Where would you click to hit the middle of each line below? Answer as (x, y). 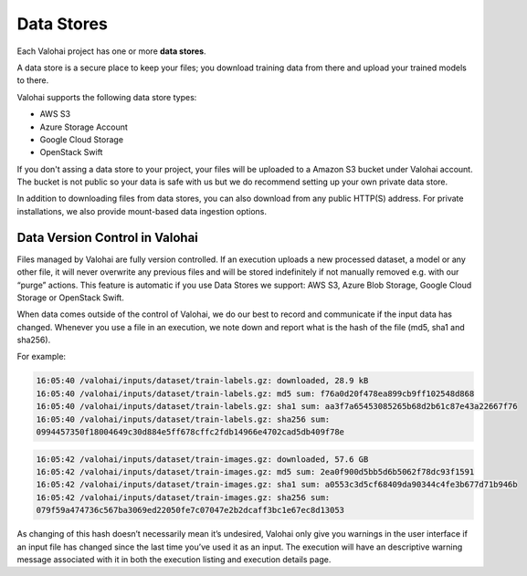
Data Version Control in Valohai (107, 237)
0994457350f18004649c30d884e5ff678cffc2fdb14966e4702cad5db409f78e (190, 432)
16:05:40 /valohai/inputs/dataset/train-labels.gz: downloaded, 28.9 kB (202, 381)
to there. (33, 80)
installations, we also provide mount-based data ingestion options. (142, 211)
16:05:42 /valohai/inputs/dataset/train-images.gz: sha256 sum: (183, 497)
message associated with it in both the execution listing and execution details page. (174, 559)
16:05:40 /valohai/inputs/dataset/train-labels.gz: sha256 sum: (183, 419)
